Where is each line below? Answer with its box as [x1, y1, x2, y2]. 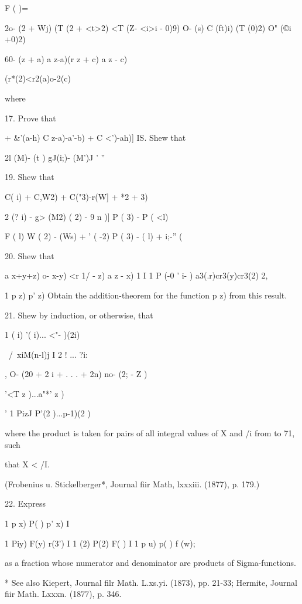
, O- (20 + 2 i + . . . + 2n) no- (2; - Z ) [5, 368, 147, 380]
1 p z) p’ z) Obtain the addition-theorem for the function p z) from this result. [5, 289, 287, 301]
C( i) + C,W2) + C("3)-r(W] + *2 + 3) [5, 190, 148, 202]
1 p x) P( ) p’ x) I [5, 517, 70, 530]
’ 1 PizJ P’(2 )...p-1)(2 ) [5, 407, 91, 419]
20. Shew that [5, 249, 54, 262]
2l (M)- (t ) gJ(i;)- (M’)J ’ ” [5, 151, 105, 163]
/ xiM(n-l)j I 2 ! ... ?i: [8, 348, 88, 360]
